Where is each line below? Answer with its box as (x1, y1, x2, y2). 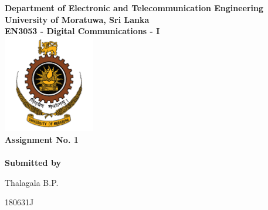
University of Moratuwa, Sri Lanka (5, 13, 150, 25)
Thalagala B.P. (5, 176, 59, 188)
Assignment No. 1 (5, 133, 79, 145)
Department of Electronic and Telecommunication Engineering (5, 2, 264, 14)
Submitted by (5, 156, 61, 169)
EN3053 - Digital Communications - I (5, 25, 160, 37)
